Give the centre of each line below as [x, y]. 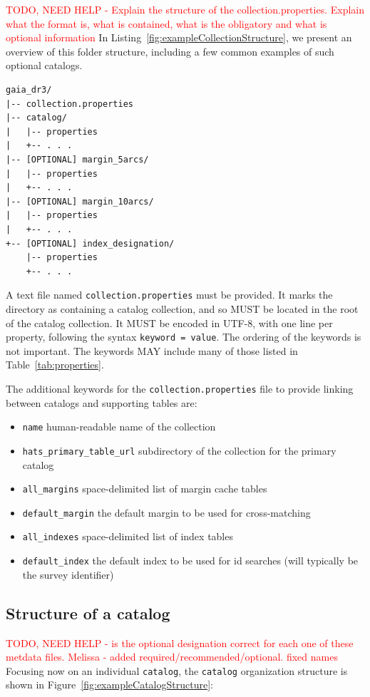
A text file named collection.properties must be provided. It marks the [169, 295]
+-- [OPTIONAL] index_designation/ [90, 243]
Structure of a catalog [88, 613]
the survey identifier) [68, 574]
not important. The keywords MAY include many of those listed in [152, 350]
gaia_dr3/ [29, 89]
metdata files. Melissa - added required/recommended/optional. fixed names [172, 657]
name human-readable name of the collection [119, 427]
